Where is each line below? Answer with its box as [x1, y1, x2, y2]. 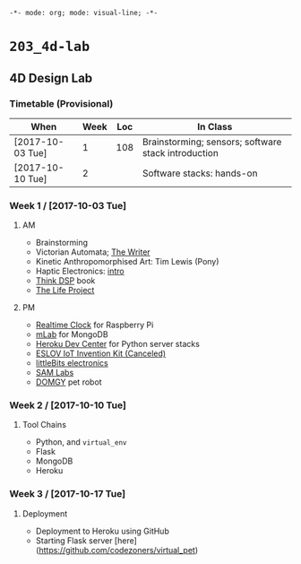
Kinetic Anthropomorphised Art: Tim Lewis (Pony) [35, 256, 219, 267]
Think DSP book [35, 275, 96, 286]
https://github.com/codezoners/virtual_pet [39, 544, 195, 555]
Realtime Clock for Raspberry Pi [35, 319, 154, 331]
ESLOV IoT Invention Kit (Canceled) [35, 348, 167, 359]
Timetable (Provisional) [9, 97, 114, 109]
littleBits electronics [35, 358, 109, 369]
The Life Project [35, 285, 95, 296]
